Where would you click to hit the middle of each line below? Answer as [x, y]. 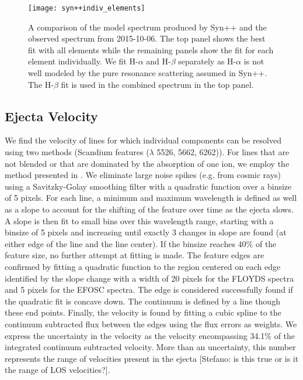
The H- [41, 84]
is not [254, 61]
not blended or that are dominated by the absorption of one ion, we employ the [147, 163]
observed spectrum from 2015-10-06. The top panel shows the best [147, 38]
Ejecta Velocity [51, 116]
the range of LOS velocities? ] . [58, 370]
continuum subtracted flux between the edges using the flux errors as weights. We [151, 323]
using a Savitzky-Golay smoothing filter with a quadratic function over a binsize [148, 186]
